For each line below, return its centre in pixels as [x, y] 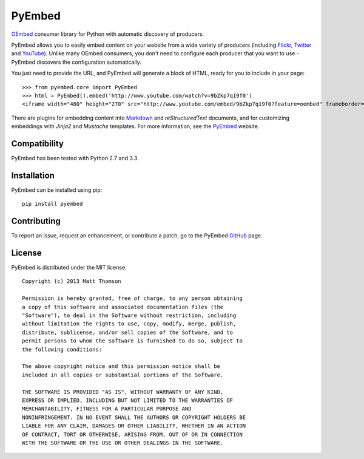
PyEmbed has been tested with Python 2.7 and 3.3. [75, 158]
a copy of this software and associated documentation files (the [123, 307]
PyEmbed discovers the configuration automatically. [76, 62]
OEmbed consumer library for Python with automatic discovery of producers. [108, 34]
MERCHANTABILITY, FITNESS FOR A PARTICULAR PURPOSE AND [107, 409]
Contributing [36, 221]
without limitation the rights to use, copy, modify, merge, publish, [129, 324]
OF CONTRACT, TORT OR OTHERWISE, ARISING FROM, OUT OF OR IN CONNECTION [132, 434]
